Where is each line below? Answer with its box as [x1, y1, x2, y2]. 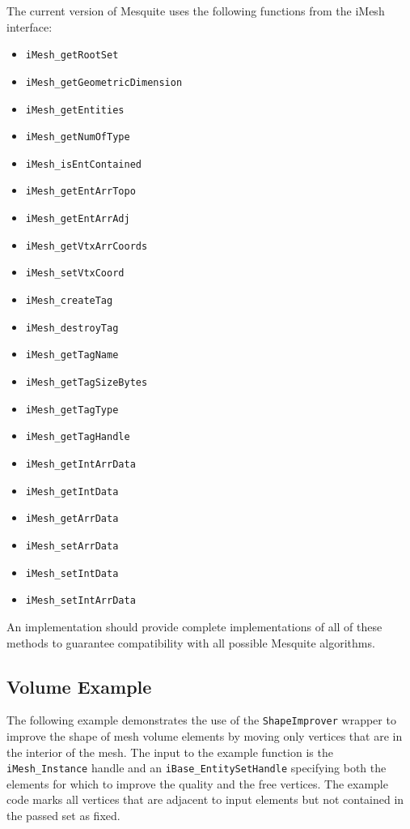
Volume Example [6, 673, 152, 699]
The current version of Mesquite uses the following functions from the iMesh [6, 2, 385, 19]
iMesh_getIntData [25, 485, 119, 498]
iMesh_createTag [25, 295, 113, 307]
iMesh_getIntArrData [25, 459, 136, 471]
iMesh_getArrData [25, 513, 119, 525]
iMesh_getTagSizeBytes [25, 377, 148, 389]
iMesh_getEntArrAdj [25, 213, 130, 225]
